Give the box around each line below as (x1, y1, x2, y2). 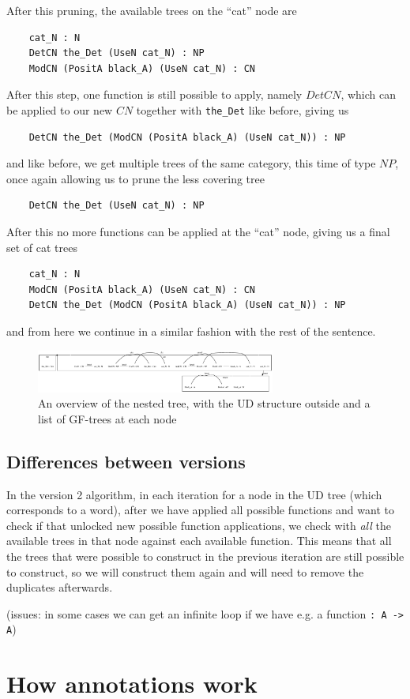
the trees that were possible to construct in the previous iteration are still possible (6, 547, 404, 564)
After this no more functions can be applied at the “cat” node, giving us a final (6, 224, 390, 239)
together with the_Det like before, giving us (136, 101, 349, 118)
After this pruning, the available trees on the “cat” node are (6, 2, 297, 18)
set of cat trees (6, 239, 77, 255)
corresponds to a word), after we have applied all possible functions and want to (6, 502, 394, 518)
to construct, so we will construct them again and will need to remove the (6, 563, 364, 580)
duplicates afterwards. (6, 579, 113, 596)
